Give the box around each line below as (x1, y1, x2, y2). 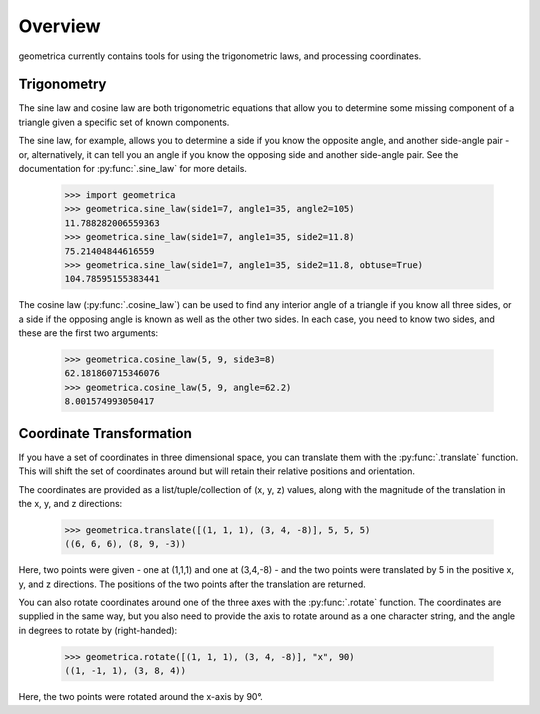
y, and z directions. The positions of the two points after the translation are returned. (18, 578, 367, 590)
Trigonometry (18, 76, 107, 93)
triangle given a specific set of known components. (18, 116, 230, 128)
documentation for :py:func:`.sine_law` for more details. (18, 163, 247, 175)
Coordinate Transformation (18, 425, 192, 442)
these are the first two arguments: (18, 327, 159, 339)
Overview (18, 15, 101, 37)
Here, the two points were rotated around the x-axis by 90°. (18, 691, 264, 703)
